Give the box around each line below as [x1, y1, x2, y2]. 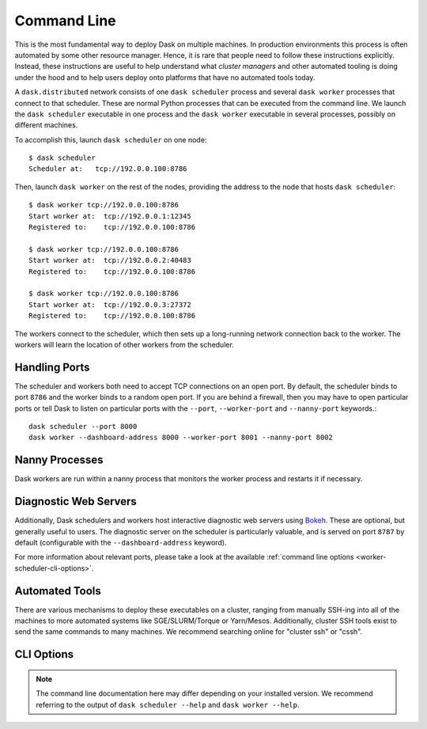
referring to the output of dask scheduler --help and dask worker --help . [36, 700, 300, 709]
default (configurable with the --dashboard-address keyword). [14, 537, 227, 547]
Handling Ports [14, 360, 90, 374]
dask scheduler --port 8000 [28, 422, 138, 431]
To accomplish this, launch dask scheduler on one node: [14, 135, 207, 144]
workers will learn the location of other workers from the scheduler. [14, 340, 235, 349]
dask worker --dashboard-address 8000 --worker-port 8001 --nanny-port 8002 [28, 433, 334, 442]
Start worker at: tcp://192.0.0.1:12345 [28, 211, 191, 221]
